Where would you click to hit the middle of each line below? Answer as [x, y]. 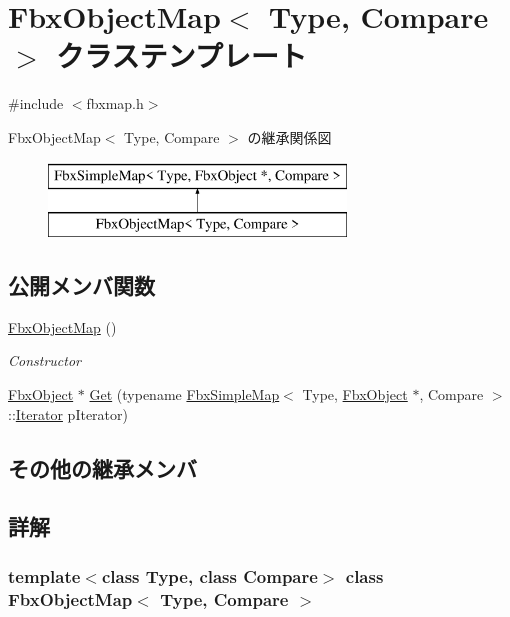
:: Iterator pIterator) [68, 413]
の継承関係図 [289, 136]
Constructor [44, 360]
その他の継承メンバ [102, 467]
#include [36, 103]
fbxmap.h [115, 103]
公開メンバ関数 [81, 285]
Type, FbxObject [355, 394]
